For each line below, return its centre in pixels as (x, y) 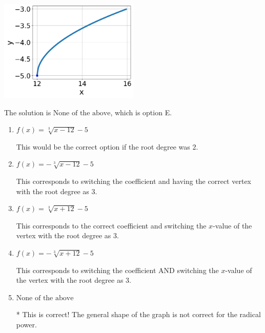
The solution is (28, 112)
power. (26, 324)
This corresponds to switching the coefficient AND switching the (117, 270)
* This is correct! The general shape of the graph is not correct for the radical (138, 314)
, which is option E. (141, 112)
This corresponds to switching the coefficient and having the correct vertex (134, 181)
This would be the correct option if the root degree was (103, 146)
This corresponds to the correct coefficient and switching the (111, 225)
